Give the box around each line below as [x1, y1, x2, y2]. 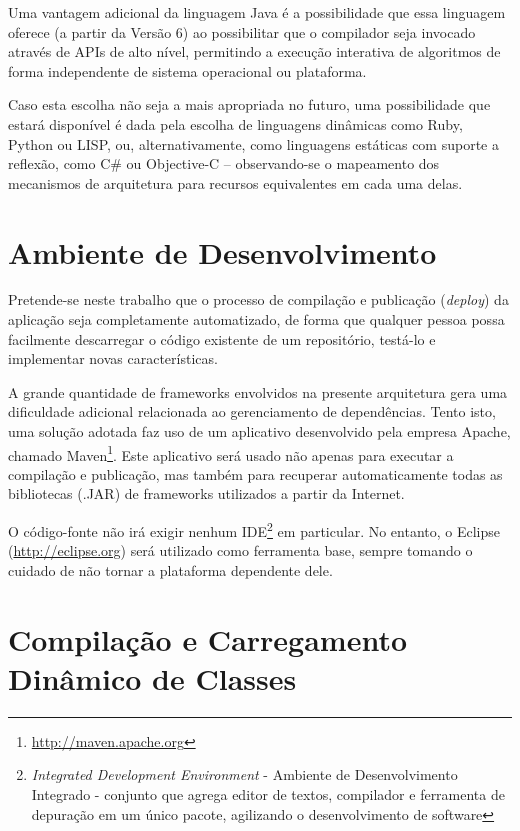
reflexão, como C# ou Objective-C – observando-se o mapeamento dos [8, 153, 440, 174]
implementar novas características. [8, 348, 218, 369]
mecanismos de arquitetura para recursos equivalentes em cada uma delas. [8, 172, 463, 193]
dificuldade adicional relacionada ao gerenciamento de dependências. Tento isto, [8, 401, 496, 422]
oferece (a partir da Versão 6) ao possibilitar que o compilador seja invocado [8, 21, 476, 42]
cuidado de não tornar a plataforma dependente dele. [8, 559, 333, 580]
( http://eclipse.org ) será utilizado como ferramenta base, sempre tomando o [8, 540, 473, 561]
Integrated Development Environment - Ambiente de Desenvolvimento [31, 764, 458, 785]
